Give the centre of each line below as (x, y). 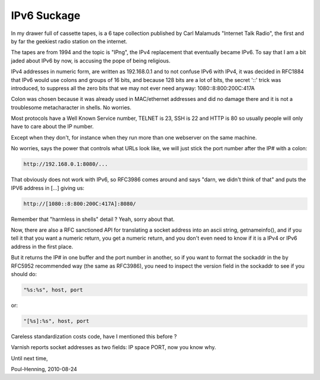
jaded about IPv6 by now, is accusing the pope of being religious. (91, 61)
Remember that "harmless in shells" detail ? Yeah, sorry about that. (93, 219)
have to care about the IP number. (52, 126)
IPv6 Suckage (46, 15)
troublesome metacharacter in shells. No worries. (71, 107)
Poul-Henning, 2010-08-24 (44, 369)
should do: (24, 274)
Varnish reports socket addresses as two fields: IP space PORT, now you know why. (113, 347)
